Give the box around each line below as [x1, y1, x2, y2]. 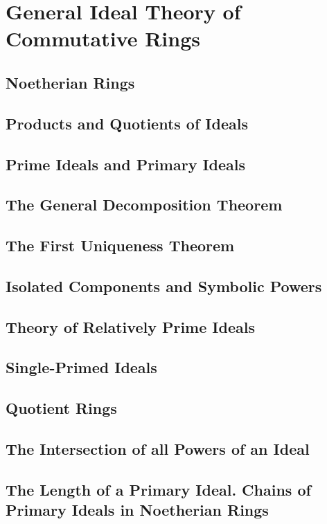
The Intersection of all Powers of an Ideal [6, 437, 310, 459]
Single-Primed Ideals [6, 356, 157, 378]
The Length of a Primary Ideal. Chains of [6, 478, 311, 500]
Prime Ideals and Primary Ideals [6, 153, 246, 174]
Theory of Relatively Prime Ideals [6, 316, 255, 337]
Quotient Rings [6, 397, 117, 419]
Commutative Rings [6, 24, 201, 53]
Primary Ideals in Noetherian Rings [6, 499, 269, 521]
